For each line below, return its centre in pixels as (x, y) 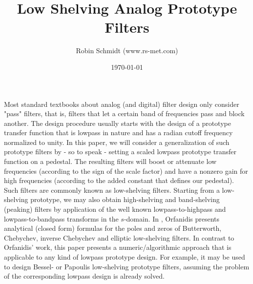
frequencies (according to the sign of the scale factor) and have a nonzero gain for (126, 171)
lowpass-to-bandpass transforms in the (61, 218)
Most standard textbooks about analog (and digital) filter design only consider (122, 104)
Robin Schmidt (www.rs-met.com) (127, 51)
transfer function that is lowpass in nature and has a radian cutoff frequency (118, 132)
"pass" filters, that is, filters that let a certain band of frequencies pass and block (124, 113)
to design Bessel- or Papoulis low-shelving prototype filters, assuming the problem (127, 266)
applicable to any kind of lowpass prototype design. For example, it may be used (125, 257)
